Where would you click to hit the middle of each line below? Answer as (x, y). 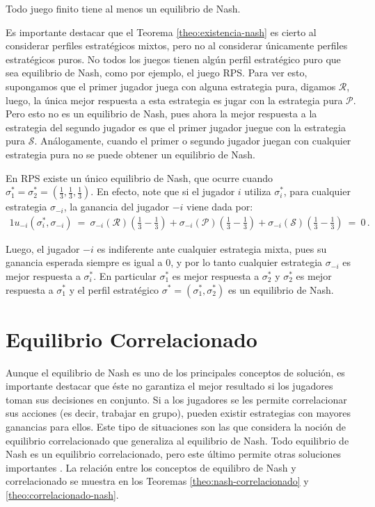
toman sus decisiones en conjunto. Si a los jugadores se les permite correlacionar (176, 399)
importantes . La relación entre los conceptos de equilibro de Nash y (151, 467)
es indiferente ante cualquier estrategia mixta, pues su (212, 248)
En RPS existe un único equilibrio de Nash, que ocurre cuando (139, 177)
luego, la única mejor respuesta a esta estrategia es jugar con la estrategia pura (174, 100)
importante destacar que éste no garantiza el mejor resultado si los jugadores (169, 386)
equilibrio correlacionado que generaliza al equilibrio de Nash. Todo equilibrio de (177, 440)
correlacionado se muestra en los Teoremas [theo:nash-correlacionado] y (157, 481)
